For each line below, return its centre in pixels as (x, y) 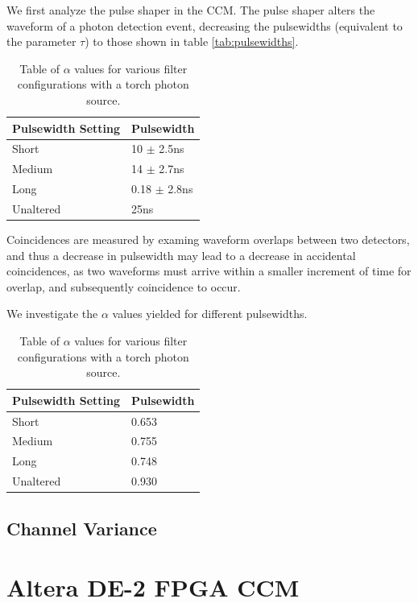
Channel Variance (82, 528)
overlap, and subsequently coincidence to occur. (124, 286)
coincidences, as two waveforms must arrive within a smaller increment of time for (209, 271)
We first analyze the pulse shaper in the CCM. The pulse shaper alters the (191, 10)
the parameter (41, 41)
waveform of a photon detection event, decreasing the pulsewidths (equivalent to (205, 25)
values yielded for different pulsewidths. (210, 314)
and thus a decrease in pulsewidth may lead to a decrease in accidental (181, 255)
